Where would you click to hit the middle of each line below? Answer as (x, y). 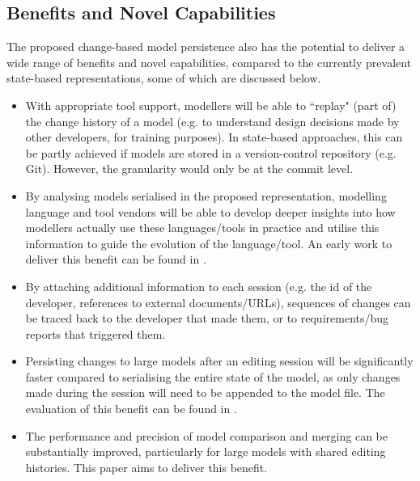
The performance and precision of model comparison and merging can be (206, 435)
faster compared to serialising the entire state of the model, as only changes (213, 376)
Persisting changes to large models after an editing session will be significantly (219, 361)
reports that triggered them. (95, 333)
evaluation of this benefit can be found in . (131, 409)
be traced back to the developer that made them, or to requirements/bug (207, 318)
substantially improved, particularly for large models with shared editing (206, 451)
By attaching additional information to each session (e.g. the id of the (199, 286)
